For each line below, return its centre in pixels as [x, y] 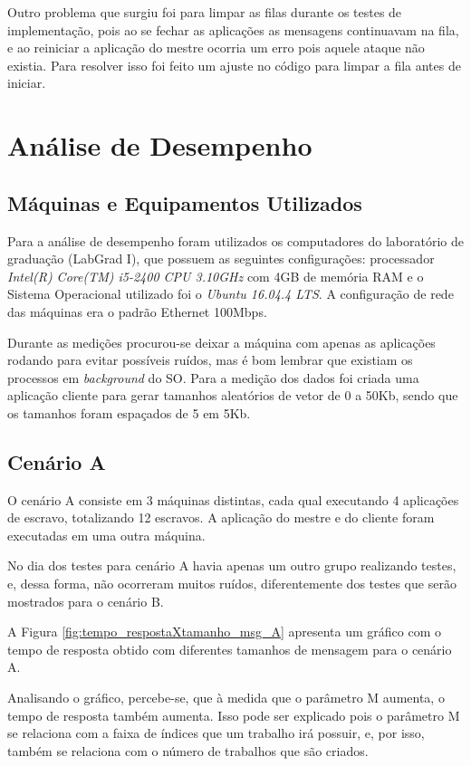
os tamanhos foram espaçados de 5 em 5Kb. [129, 412]
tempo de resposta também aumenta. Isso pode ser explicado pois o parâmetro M [234, 715]
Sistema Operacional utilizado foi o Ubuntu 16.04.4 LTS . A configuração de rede [231, 294]
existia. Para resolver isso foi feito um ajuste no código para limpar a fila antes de [234, 65]
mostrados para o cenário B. [86, 601]
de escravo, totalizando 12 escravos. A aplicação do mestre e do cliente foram [221, 517]
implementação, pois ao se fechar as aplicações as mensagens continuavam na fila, [233, 29]
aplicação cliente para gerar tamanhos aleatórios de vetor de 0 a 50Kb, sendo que [233, 395]
